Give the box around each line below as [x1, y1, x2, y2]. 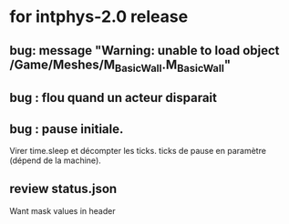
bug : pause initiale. [9, 121, 124, 137]
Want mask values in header [9, 205, 116, 216]
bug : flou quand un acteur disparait [9, 90, 217, 106]
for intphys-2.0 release [9, 6, 189, 27]
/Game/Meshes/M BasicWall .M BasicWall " [9, 56, 232, 75]
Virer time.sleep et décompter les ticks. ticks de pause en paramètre [9, 145, 267, 156]
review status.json [9, 181, 118, 197]
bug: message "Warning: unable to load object [9, 43, 280, 58]
